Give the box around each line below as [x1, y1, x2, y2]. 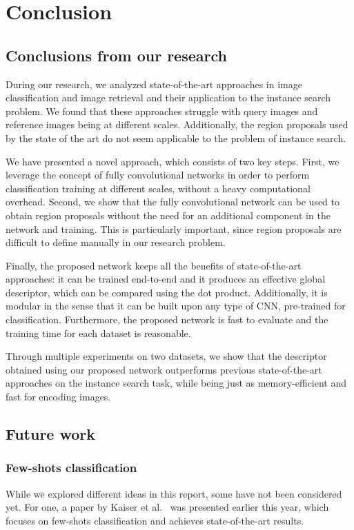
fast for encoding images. [6, 389, 111, 404]
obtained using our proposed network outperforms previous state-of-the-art [6, 362, 322, 376]
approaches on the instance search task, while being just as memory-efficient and [6, 376, 347, 390]
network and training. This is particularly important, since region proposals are [6, 221, 342, 236]
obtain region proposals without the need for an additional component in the [6, 207, 331, 222]
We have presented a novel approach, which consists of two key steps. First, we [6, 154, 340, 168]
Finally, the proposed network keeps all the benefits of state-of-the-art [6, 258, 302, 272]
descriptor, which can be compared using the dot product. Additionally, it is [6, 285, 328, 299]
